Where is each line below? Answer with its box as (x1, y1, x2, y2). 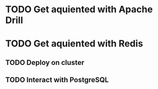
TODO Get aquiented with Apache (5, 4, 153, 15)
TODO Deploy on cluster (5, 58, 84, 67)
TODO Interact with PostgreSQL (5, 76, 109, 84)
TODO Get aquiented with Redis (5, 38, 143, 50)
